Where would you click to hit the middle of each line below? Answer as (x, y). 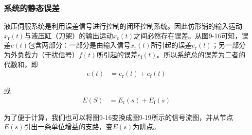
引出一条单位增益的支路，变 (68, 127)
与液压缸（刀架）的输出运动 (69, 35)
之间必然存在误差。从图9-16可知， (188, 35)
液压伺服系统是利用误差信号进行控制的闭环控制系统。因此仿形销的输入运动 (123, 26)
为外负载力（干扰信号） (41, 54)
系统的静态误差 (32, 8)
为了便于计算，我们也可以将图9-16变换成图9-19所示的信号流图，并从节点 (119, 117)
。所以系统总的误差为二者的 (201, 54)
